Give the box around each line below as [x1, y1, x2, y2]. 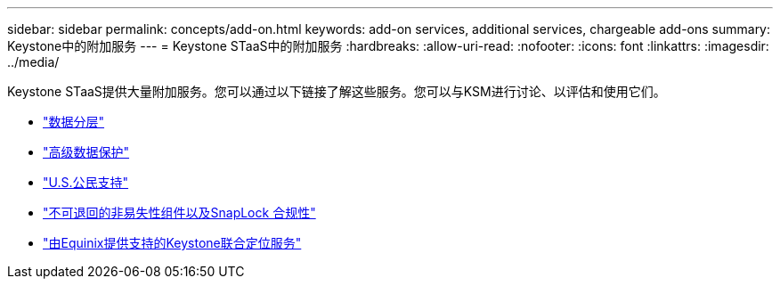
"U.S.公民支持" [43, 175, 129, 190]
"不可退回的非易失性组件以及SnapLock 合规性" [43, 205, 316, 220]
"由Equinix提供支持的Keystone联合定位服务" [43, 235, 302, 250]
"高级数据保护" [43, 144, 130, 159]
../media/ [7, 54, 60, 69]
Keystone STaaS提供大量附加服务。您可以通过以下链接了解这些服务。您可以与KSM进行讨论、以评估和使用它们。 [7, 84, 666, 99]
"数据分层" [43, 114, 105, 129]
